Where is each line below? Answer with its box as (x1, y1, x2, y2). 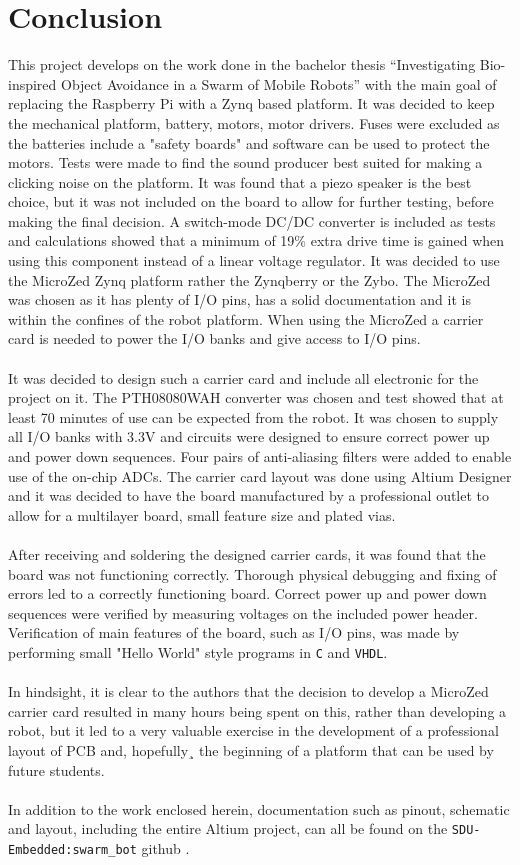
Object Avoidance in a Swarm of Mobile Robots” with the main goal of (61, 73, 497, 94)
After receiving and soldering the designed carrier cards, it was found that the (8, 543, 486, 564)
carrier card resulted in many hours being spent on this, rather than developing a (8, 700, 507, 721)
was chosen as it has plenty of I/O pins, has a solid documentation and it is (8, 289, 471, 310)
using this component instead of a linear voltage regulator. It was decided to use (8, 250, 500, 271)
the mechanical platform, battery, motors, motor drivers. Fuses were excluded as (8, 112, 500, 133)
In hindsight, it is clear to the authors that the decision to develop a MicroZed (8, 681, 489, 702)
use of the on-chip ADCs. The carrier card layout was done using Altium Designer (8, 465, 512, 486)
